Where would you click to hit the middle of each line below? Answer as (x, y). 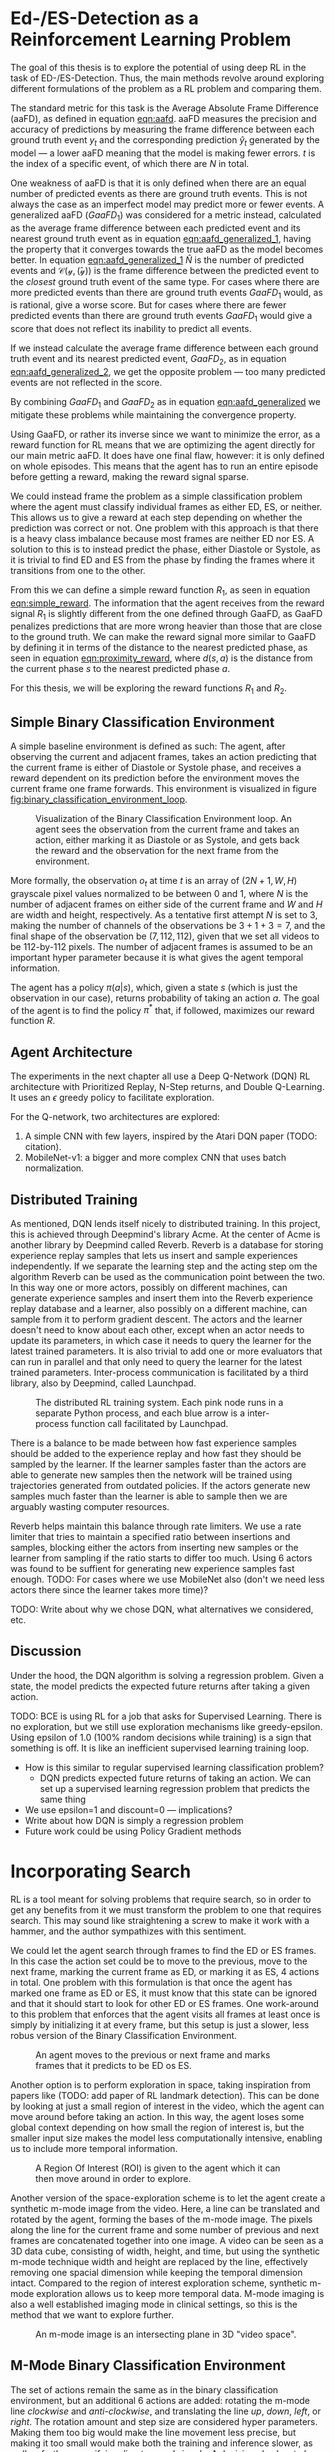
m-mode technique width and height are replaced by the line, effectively (159, 2261)
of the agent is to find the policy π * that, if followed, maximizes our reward (162, 1009)
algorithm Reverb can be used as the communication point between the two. (168, 1276)
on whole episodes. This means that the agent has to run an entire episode (164, 466)
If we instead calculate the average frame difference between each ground (164, 348)
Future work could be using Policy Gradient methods (133, 1831)
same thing (63, 1799)
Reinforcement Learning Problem (151, 39)
